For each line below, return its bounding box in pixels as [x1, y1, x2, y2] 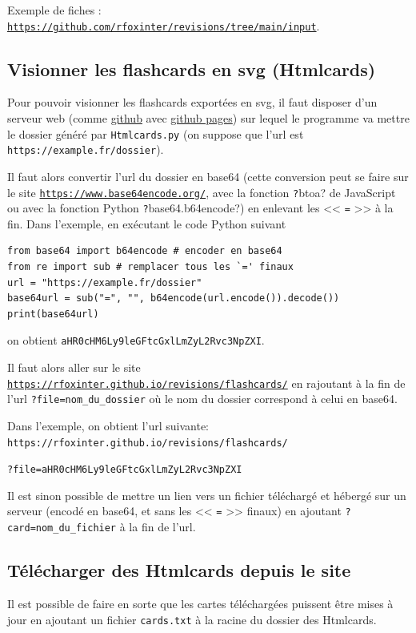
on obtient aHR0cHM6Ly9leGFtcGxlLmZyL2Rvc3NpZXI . [7, 332, 265, 349]
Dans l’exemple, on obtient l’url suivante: [7, 417, 210, 433]
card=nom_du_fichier [7, 522, 117, 534]
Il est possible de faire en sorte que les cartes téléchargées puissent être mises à [7, 595, 394, 611]
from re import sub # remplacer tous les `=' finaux [7, 261, 294, 273]
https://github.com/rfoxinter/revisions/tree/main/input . [7, 17, 320, 34]
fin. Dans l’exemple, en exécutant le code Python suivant [7, 215, 286, 232]
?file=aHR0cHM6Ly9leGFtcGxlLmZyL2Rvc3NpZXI [7, 464, 242, 476]
